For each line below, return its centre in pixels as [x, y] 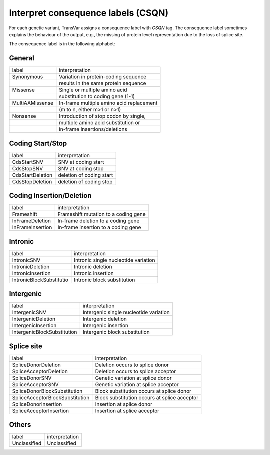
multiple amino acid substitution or [100, 123]
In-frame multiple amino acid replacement [108, 103]
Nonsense [24, 116]
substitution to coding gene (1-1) [97, 96]
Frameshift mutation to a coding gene [102, 214]
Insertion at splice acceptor [127, 411]
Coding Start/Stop [38, 143]
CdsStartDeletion [32, 175]
